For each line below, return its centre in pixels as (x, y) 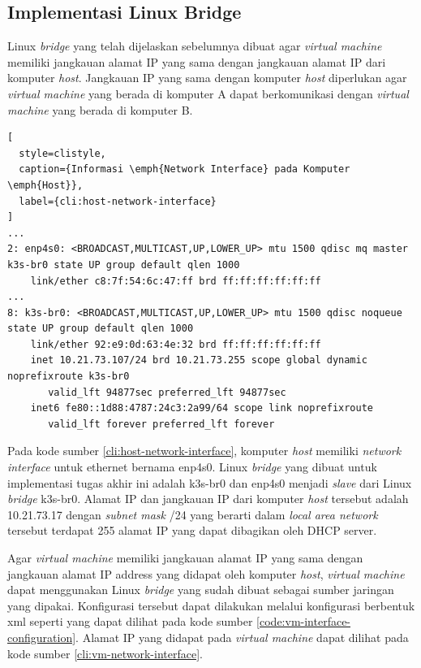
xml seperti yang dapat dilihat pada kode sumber (130, 621)
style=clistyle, (62, 153)
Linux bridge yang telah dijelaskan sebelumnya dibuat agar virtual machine (195, 46)
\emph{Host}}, (45, 185)
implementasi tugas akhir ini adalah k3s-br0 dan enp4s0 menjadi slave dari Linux (210, 482)
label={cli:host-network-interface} (118, 201)
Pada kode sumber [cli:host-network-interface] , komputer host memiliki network (204, 451)
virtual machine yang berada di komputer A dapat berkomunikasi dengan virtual (208, 93)
